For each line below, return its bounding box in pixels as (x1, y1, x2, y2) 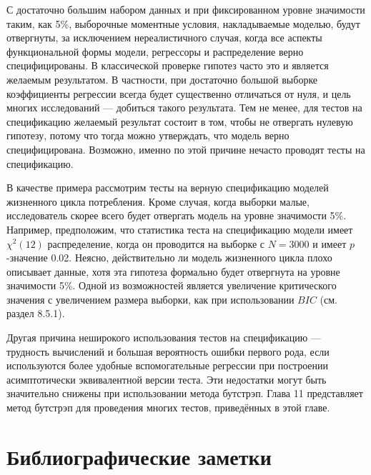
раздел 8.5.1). (6, 306, 65, 321)
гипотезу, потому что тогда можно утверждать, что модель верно (6, 128, 290, 143)
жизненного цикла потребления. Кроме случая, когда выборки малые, (6, 194, 310, 209)
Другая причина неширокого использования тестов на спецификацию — (6, 330, 321, 345)
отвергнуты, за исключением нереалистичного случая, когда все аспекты (6, 30, 322, 45)
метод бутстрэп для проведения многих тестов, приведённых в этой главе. (6, 400, 330, 415)
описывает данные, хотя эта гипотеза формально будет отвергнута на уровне (6, 264, 340, 279)
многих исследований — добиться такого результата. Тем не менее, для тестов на (6, 100, 362, 115)
